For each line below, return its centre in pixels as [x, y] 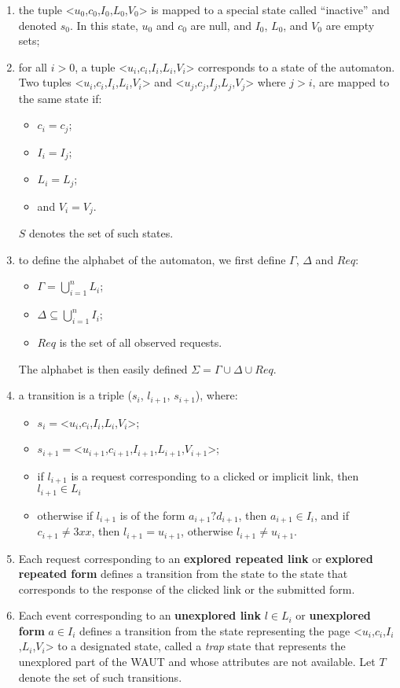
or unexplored [333, 615]
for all [33, 66]
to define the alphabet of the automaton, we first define [152, 259]
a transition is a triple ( [75, 395]
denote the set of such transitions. [100, 677]
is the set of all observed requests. [141, 342]
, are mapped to [351, 82]
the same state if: [60, 98]
